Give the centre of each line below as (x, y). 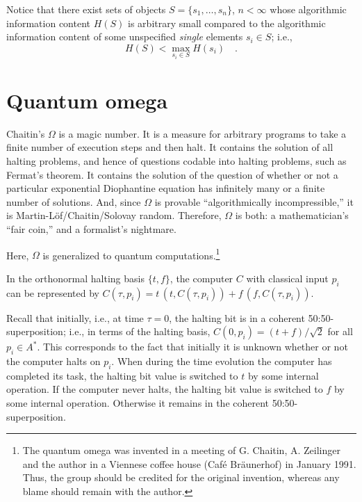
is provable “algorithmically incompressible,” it (254, 201)
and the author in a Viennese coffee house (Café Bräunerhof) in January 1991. (189, 463)
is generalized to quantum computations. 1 (131, 254)
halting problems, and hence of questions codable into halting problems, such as (176, 160)
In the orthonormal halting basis (75, 278)
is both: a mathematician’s (292, 215)
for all (340, 331)
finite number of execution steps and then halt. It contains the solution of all (170, 147)
